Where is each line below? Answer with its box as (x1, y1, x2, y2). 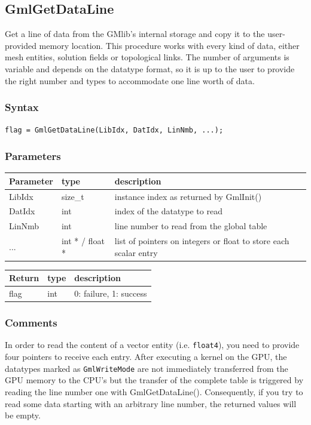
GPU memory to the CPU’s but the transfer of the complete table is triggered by (5, 374, 304, 386)
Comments (5, 315, 57, 330)
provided (5, 39, 36, 51)
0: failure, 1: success (74, 287, 147, 300)
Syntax (5, 100, 39, 115)
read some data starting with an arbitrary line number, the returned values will (5, 397, 297, 409)
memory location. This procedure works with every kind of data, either (39, 39, 300, 51)
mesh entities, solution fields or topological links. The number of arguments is (5, 51, 289, 63)
